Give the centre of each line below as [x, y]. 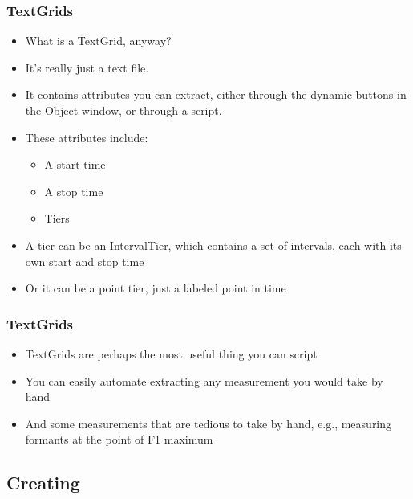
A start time [75, 164]
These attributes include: [87, 137]
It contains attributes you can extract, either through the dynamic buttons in [216, 94]
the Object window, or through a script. [123, 110]
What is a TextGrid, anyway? [98, 41]
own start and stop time [85, 261]
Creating [43, 483]
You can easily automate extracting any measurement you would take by [204, 380]
